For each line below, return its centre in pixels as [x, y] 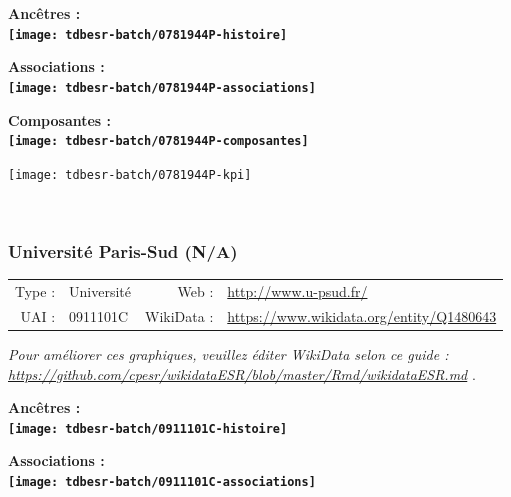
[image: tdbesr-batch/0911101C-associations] [162, 481]
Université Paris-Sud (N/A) [123, 250]
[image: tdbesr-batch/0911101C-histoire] [148, 428]
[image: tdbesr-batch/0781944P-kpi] [130, 174]
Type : [35, 290]
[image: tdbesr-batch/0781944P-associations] [162, 87]
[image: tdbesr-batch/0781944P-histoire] [148, 34]
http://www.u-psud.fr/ [297, 290]
